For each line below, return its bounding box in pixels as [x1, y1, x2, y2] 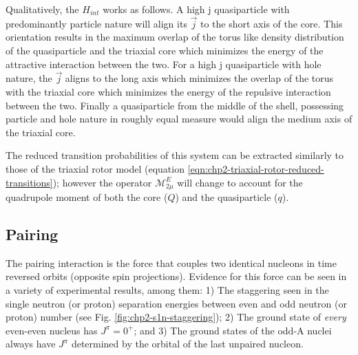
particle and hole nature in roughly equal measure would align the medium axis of [6, 111, 352, 126]
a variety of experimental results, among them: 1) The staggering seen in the [6, 283, 329, 297]
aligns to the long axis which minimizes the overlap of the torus [65, 71, 334, 85]
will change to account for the [177, 175, 303, 189]
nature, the [6, 71, 52, 85]
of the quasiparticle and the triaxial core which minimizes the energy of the [6, 43, 324, 57]
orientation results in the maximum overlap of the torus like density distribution [6, 30, 344, 44]
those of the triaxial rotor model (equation [6, 161, 185, 175]
